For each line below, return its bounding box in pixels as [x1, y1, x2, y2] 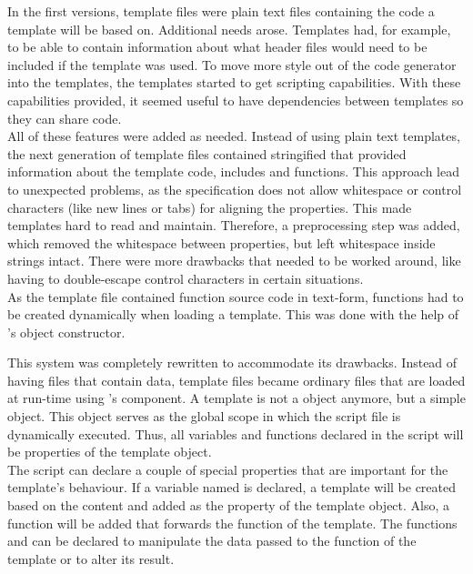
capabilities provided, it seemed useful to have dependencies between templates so [7, 90, 464, 109]
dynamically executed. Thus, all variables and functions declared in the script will [7, 424, 464, 443]
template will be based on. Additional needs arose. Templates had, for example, [7, 19, 451, 38]
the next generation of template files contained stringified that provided [7, 144, 407, 163]
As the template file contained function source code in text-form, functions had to [7, 287, 464, 306]
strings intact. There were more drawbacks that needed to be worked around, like [7, 251, 461, 270]
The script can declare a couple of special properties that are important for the [7, 459, 448, 478]
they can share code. [7, 108, 122, 127]
